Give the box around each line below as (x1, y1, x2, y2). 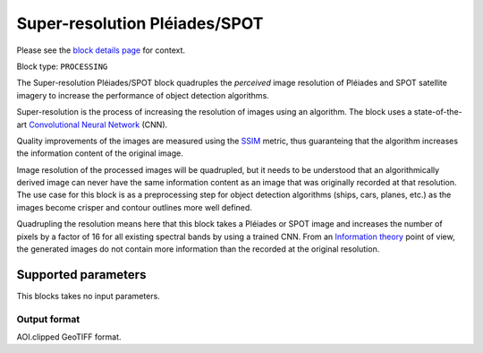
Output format (16, 313, 80, 325)
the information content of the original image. (16, 148, 183, 159)
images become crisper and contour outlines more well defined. (16, 202, 252, 212)
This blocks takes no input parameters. (16, 290, 160, 301)
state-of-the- (413, 107, 462, 117)
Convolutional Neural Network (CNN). (28, 119, 168, 130)
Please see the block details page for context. (16, 45, 186, 56)
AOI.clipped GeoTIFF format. (16, 331, 122, 342)
